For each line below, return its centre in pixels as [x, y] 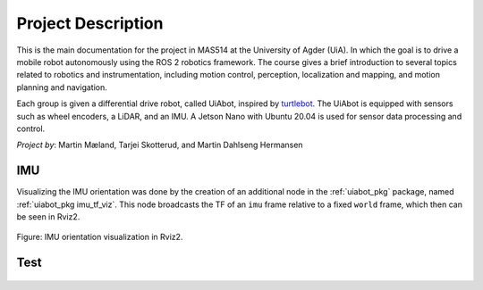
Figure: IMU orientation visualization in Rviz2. [100, 237]
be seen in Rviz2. [48, 216]
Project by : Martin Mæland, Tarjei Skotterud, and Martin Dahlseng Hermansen [160, 145]
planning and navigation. [62, 87]
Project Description [90, 23]
